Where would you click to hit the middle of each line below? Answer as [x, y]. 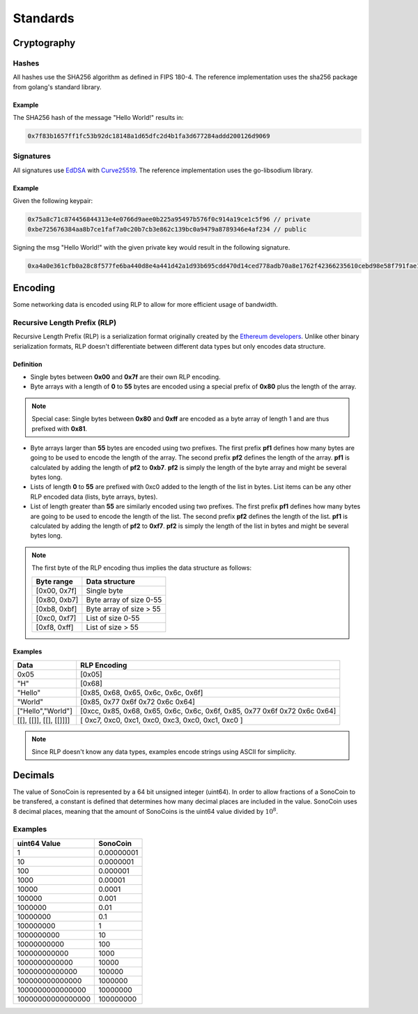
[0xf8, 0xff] [55, 627]
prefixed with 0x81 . [59, 428]
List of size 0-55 [113, 618]
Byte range [54, 581]
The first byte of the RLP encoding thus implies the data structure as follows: [142, 568]
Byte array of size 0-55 [124, 600]
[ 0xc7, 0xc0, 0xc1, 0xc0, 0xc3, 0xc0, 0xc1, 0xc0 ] [162, 720]
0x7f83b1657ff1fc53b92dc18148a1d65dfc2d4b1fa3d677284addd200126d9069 [149, 136]
